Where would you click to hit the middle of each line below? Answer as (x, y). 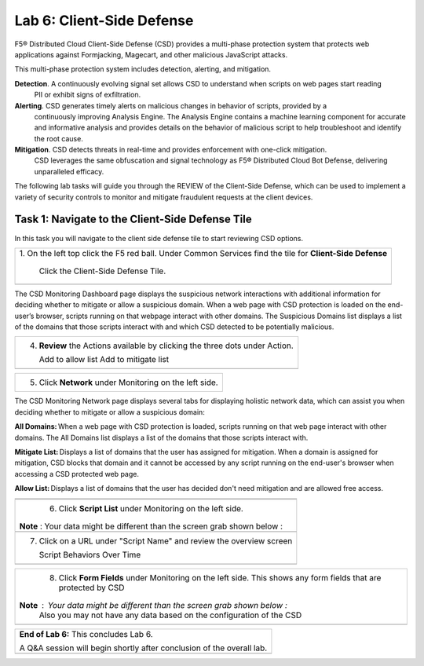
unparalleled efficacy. (69, 171)
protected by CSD (91, 587)
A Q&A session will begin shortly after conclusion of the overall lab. (143, 648)
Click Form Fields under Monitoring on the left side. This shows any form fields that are (220, 577)
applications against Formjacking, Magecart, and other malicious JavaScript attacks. (151, 54)
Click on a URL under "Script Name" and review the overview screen (166, 540)
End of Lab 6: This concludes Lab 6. (86, 634)
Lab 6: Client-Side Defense (104, 20)
